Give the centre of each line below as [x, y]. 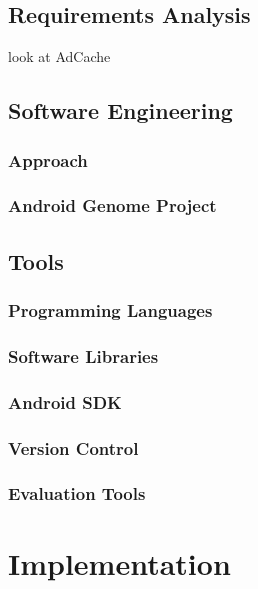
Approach [48, 159]
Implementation [119, 563]
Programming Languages [110, 309]
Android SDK [65, 401]
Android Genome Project [112, 205]
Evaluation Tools [77, 493]
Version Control [73, 447]
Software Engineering [120, 110]
